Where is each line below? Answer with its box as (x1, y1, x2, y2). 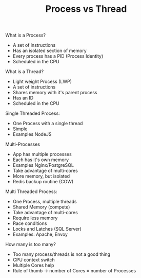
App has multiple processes (12, 151, 72, 158)
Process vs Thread (45, 3, 127, 15)
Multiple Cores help (12, 262, 54, 268)
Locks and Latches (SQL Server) (12, 226, 82, 232)
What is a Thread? (5, 68, 44, 75)
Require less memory (12, 215, 58, 221)
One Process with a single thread (12, 120, 83, 127)
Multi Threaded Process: (5, 188, 57, 195)
